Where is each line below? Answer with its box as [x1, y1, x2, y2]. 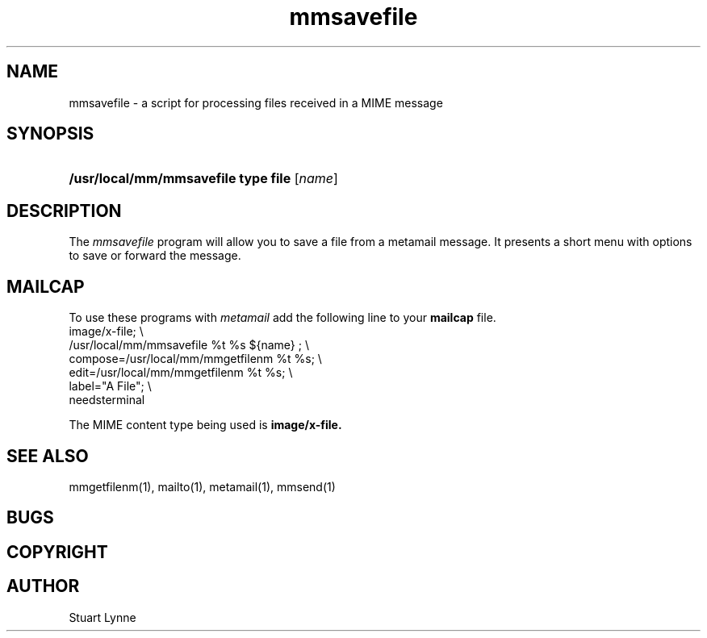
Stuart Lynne [69, 610, 136, 624]
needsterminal [69, 393, 145, 407]
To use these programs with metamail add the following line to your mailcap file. [69, 311, 496, 325]
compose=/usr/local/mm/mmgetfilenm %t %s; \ [69, 352, 322, 366]
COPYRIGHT [6, 541, 108, 562]
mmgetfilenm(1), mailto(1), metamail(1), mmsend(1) [69, 479, 336, 494]
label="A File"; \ [69, 379, 152, 394]
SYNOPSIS [6, 123, 94, 144]
